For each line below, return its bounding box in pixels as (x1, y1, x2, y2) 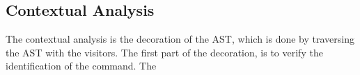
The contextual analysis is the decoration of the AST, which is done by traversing (6, 32, 354, 46)
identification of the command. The (6, 58, 157, 73)
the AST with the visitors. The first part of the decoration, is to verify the (6, 45, 323, 59)
